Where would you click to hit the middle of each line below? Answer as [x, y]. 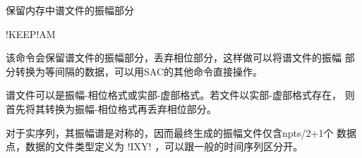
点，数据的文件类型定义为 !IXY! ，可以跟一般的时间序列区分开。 [155, 146]
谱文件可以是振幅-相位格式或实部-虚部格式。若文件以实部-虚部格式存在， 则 [180, 95]
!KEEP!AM [31, 34]
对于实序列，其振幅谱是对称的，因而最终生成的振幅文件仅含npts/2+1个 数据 [181, 132]
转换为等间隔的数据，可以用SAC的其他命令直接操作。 [139, 71]
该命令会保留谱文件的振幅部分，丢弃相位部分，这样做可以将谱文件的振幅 [174, 57]
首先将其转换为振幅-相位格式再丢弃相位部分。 [111, 108]
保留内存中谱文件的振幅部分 [70, 10]
